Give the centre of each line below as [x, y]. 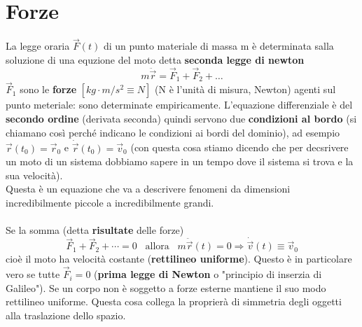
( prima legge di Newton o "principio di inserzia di [208, 274]
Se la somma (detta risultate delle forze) [95, 230]
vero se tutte [33, 274]
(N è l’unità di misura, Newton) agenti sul [245, 89]
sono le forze [48, 89]
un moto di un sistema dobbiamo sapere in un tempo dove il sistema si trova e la [180, 161]
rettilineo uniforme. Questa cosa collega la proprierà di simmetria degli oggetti [174, 301]
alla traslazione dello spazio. [66, 315]
